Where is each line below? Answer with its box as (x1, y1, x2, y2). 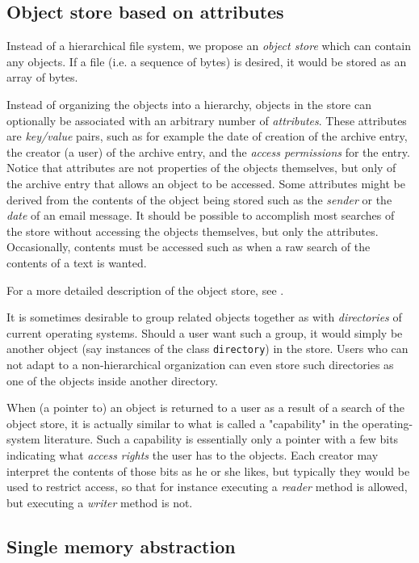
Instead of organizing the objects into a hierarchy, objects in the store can (6, 95, 371, 112)
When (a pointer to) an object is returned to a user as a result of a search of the (6, 399, 404, 416)
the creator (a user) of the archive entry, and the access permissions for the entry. (6, 143, 410, 160)
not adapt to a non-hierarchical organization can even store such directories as (6, 355, 394, 372)
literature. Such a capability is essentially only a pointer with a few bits (44, 431, 399, 447)
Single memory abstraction (6, 533, 236, 558)
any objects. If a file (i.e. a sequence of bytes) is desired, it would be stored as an (6, 53, 407, 69)
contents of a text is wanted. (6, 254, 147, 271)
